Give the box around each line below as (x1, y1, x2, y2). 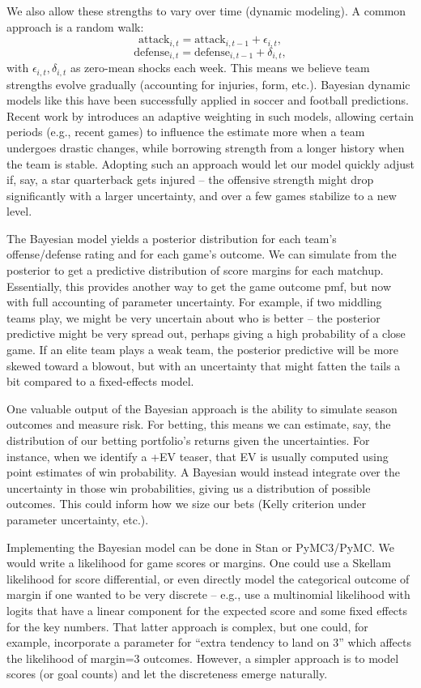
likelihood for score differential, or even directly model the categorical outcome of (6, 570, 410, 587)
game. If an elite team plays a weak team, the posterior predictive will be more (6, 341, 399, 358)
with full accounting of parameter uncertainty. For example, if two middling (6, 293, 382, 310)
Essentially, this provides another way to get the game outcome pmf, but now (6, 277, 392, 294)
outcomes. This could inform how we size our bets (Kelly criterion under (6, 495, 367, 512)
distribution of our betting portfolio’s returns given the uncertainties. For (6, 432, 370, 449)
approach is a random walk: (6, 18, 144, 35)
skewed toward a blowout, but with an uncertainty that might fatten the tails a (6, 357, 401, 374)
